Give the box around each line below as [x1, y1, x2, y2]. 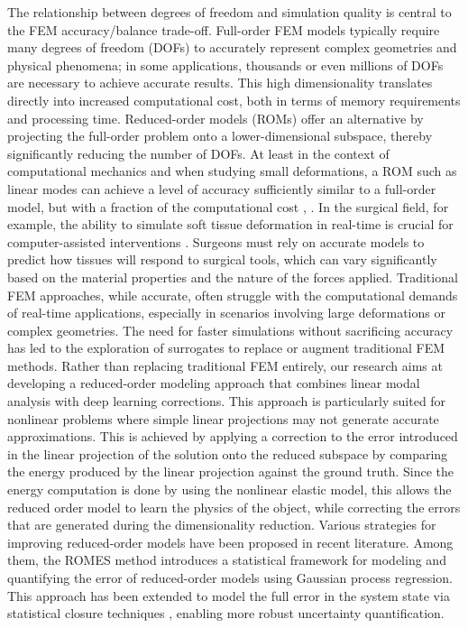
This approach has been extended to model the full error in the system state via [7, 586, 450, 605]
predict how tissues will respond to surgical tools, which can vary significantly [7, 250, 437, 269]
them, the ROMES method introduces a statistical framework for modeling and [7, 550, 446, 569]
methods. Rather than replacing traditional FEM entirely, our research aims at [7, 356, 443, 374]
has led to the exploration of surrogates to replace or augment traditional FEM [7, 338, 445, 357]
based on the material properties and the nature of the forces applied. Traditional [7, 267, 458, 286]
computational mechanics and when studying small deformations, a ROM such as [7, 162, 457, 180]
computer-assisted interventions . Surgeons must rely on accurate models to [7, 232, 425, 251]
